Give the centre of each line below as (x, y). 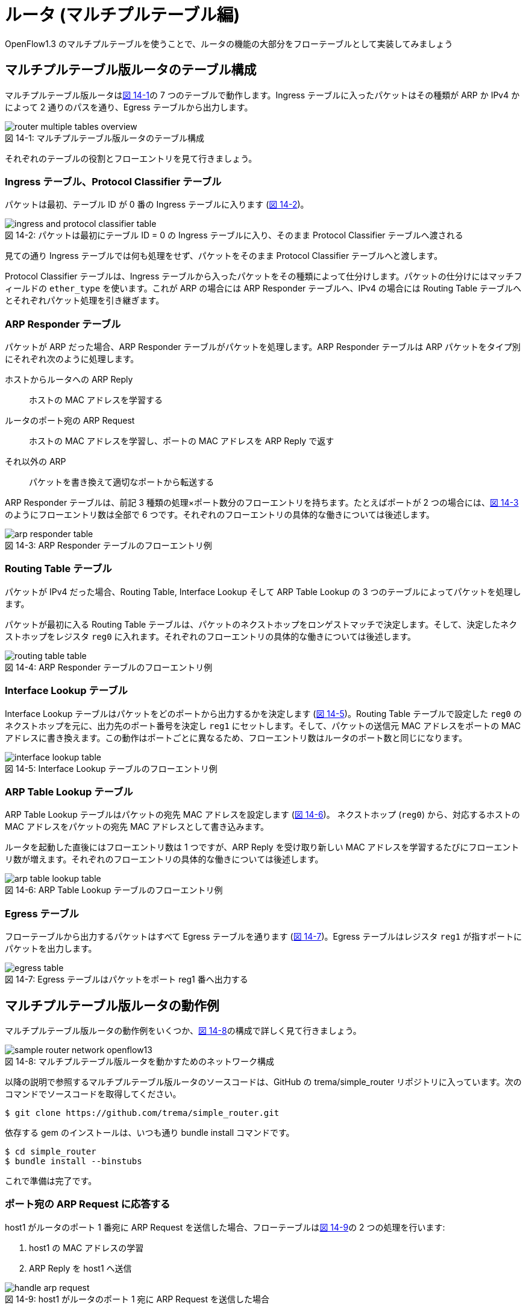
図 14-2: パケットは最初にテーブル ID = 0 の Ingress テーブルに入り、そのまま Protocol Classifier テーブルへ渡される (234, 235)
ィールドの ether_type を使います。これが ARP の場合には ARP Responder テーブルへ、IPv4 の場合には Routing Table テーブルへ (263, 288)
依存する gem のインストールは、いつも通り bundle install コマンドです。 (150, 1132)
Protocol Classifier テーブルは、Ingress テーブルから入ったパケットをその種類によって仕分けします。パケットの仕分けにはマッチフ (264, 276)
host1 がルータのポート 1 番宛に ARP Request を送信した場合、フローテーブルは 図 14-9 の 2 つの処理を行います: (225, 1227)
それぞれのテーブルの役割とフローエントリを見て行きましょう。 (131, 158)
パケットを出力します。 (51, 949)
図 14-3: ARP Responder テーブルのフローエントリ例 (108, 546)
